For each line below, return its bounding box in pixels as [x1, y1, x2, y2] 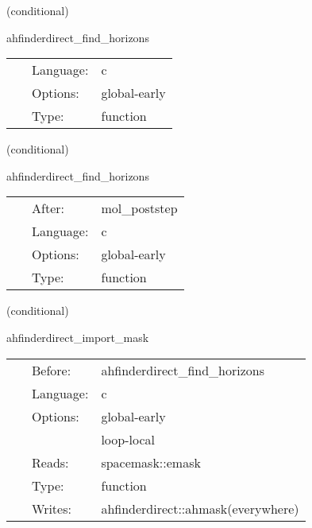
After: [32, 199, 64, 218]
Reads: [32, 452, 69, 472]
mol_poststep [101, 199, 178, 218]
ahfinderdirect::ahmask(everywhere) [101, 499, 299, 518]
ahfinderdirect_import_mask [6, 328, 149, 345]
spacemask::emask [101, 452, 201, 472]
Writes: [32, 499, 71, 518]
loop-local [101, 429, 155, 448]
